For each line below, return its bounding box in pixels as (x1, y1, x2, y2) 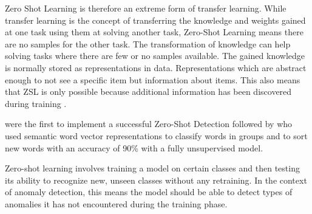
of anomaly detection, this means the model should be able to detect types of (5, 185, 293, 198)
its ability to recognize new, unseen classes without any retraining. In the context (5, 173, 307, 186)
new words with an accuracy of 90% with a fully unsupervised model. (5, 141, 263, 154)
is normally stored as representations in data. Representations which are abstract (5, 61, 307, 74)
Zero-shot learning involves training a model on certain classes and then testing (5, 162, 300, 174)
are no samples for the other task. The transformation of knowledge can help (5, 37, 291, 50)
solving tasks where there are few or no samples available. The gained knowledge (5, 49, 305, 62)
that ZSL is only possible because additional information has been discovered (5, 85, 292, 98)
